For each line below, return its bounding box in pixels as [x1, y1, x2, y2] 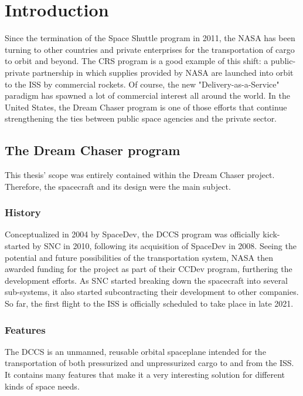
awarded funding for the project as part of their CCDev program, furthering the [5, 263, 292, 275]
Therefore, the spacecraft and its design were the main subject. [5, 180, 231, 192]
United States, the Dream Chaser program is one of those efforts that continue [5, 100, 287, 113]
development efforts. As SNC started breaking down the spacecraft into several [5, 274, 288, 286]
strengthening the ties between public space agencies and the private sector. [5, 112, 277, 125]
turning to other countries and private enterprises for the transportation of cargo [5, 43, 295, 55]
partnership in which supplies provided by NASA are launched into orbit [32, 66, 294, 78]
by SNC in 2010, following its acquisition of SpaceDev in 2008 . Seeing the [32, 240, 297, 252]
